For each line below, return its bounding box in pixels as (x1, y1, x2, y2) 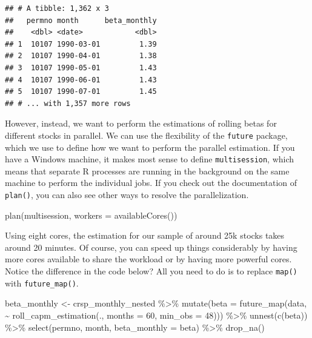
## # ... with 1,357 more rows (5, 99, 131, 108)
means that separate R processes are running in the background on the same (5, 164, 290, 177)
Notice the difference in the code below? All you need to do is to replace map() (5, 265, 297, 277)
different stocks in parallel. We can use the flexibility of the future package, (5, 128, 288, 141)
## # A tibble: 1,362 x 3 (5, 4, 109, 13)
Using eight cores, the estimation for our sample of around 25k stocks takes (5, 229, 285, 242)
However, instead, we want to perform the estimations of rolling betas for (5, 117, 277, 130)
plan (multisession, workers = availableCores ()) (5, 208, 178, 221)
